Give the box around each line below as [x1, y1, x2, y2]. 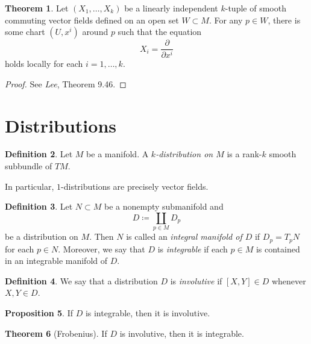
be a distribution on [5, 230, 78, 243]
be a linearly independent [124, 2, 218, 14]
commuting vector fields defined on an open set [5, 13, 179, 26]
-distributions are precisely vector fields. [61, 180, 209, 192]
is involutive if [170, 274, 222, 287]
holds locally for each [5, 57, 83, 70]
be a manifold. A [86, 148, 149, 160]
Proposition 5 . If [5, 306, 73, 319]
